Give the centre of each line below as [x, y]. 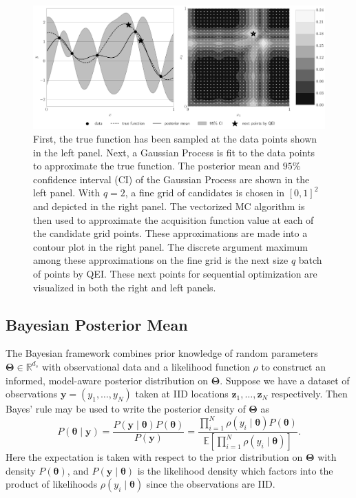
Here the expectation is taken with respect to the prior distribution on [154, 457]
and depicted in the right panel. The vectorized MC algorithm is [169, 206]
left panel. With [67, 193]
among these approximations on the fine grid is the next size [161, 260]
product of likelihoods [52, 484]
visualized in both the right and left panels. [125, 287]
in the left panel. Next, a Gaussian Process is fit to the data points [174, 152]
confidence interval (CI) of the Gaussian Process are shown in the [171, 179]
